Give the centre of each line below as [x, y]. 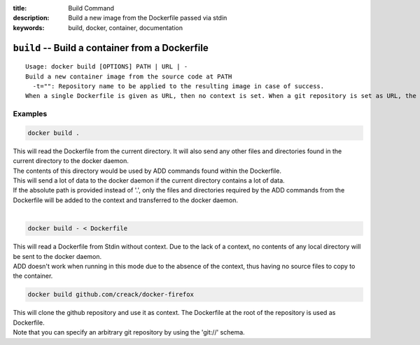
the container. [33, 276]
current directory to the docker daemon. [71, 161]
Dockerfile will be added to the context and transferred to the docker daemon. [125, 200]
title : [20, 8]
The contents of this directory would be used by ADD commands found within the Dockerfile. [147, 171]
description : [31, 18]
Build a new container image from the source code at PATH [129, 76]
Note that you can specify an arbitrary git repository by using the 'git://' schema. [129, 332]
